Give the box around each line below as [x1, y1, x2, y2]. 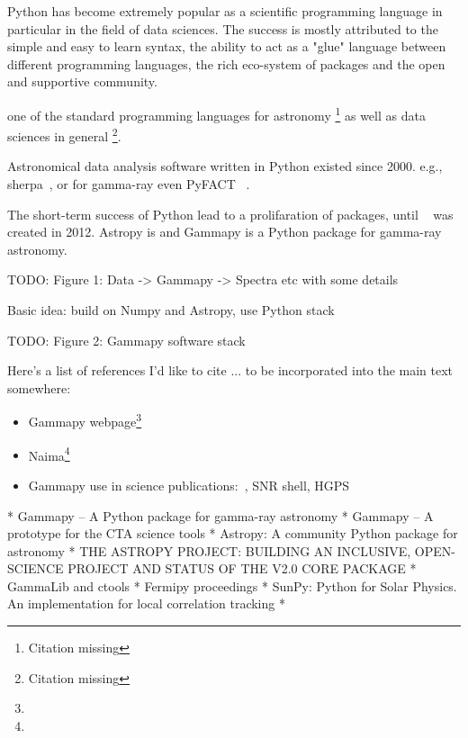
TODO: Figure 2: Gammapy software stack [7, 330, 246, 349]
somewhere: [7, 378, 71, 397]
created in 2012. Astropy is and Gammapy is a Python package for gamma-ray [7, 222, 442, 241]
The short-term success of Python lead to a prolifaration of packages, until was [7, 204, 454, 223]
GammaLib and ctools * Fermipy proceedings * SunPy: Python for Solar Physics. [7, 576, 457, 595]
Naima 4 [28, 443, 70, 464]
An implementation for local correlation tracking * [7, 594, 285, 613]
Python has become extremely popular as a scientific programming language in [7, 2, 443, 20]
